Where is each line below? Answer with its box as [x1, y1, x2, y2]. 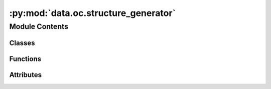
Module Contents [9, 22, 69, 31]
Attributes [9, 70, 42, 79]
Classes [9, 38, 35, 47]
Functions [9, 54, 42, 63]
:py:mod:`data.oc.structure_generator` [9, 7, 176, 18]
